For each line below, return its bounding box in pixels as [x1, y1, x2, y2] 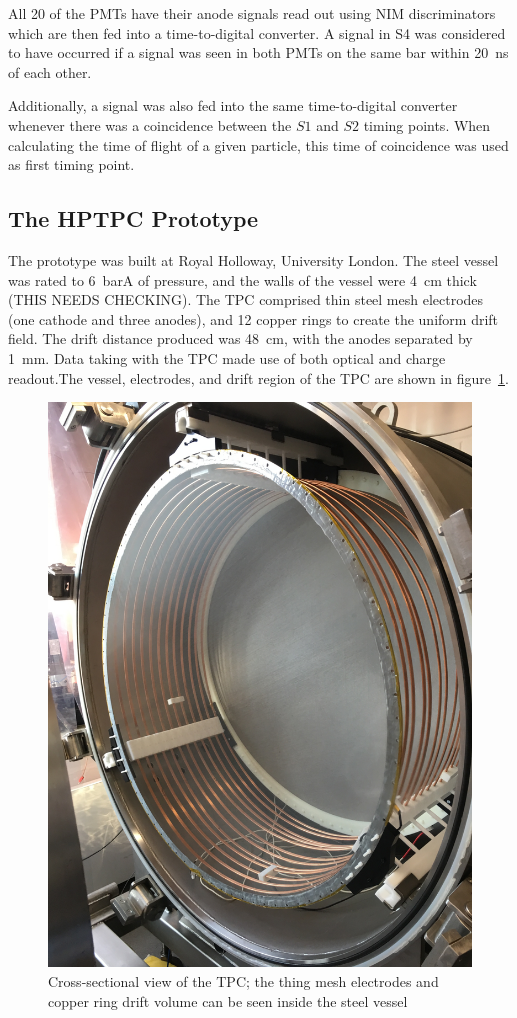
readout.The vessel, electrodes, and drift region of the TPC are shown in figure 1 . [8, 367, 509, 388]
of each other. [8, 61, 92, 82]
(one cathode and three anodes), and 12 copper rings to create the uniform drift [8, 308, 499, 329]
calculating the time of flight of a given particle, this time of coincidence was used [8, 134, 509, 155]
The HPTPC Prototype [8, 203, 259, 234]
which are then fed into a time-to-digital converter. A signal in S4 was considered [8, 22, 506, 43]
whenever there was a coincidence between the [8, 114, 292, 135]
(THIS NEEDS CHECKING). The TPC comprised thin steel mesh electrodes [8, 289, 484, 310]
